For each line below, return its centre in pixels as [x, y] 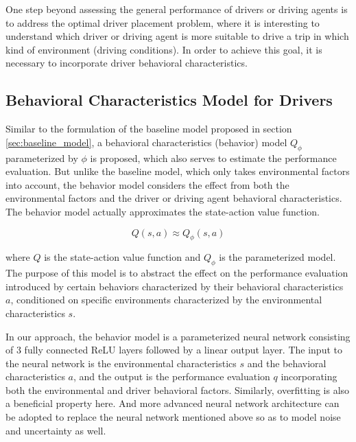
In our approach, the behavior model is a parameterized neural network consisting [178, 336]
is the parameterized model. [277, 257]
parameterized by [42, 158]
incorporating [309, 376]
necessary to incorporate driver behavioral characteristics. [127, 63]
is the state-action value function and [122, 257]
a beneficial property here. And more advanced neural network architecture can [173, 403]
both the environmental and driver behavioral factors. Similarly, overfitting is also [178, 389]
